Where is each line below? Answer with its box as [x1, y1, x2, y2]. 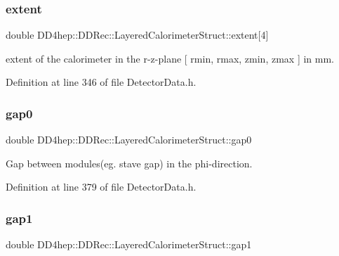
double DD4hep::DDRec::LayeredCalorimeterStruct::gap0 [6, 132, 252, 147]
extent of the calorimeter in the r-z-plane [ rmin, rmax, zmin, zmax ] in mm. [6, 51, 334, 65]
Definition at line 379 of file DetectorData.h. [6, 179, 197, 194]
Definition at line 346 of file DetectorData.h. [6, 75, 197, 89]
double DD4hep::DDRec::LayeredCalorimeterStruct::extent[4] [6, 27, 269, 42]
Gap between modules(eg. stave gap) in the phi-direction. [6, 155, 253, 170]
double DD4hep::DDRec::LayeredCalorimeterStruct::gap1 [6, 237, 252, 252]
